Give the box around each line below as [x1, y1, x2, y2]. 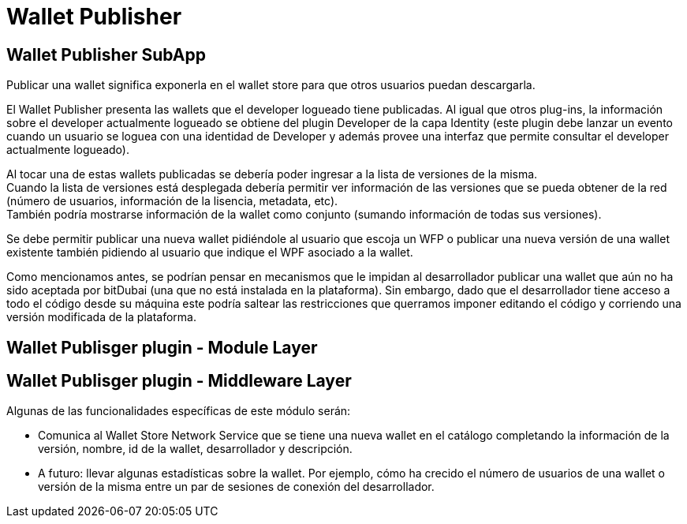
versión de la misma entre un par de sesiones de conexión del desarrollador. [38, 480, 435, 494]
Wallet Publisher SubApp [6, 44, 207, 65]
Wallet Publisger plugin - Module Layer [6, 337, 318, 357]
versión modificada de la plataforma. [6, 310, 196, 324]
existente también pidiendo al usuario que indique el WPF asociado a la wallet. [6, 245, 413, 260]
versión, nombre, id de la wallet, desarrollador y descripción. [38, 442, 353, 456]
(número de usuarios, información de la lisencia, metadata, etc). [6, 194, 338, 208]
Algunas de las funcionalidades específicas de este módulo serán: [6, 404, 351, 418]
